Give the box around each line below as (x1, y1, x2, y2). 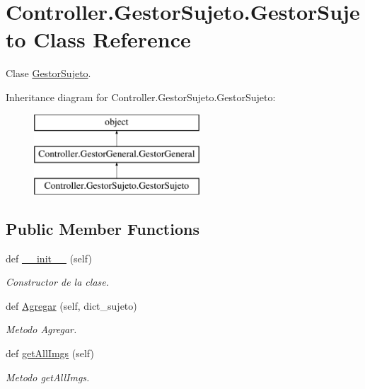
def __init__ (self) (6, 250, 92, 265)
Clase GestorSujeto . (6, 66, 91, 81)
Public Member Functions (6, 217, 199, 239)
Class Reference (33, 25, 191, 54)
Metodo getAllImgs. (6, 369, 90, 384)
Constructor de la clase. (6, 274, 110, 289)
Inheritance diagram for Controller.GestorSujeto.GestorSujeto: (6, 89, 276, 104)
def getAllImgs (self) (6, 346, 94, 361)
